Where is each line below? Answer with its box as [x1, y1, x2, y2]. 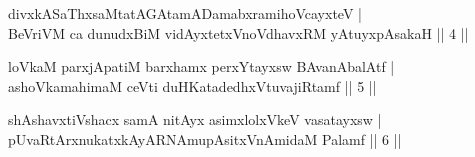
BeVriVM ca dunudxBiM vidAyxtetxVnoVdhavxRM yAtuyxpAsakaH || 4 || [8, 22, 469, 43]
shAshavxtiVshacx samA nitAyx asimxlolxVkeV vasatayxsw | [8, 109, 382, 130]
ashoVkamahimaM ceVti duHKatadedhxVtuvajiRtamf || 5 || [8, 75, 377, 96]
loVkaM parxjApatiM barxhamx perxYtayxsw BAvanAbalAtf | [8, 56, 395, 77]
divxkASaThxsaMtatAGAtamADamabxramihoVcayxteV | [8, 3, 362, 23]
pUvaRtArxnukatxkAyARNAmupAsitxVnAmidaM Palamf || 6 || [8, 128, 402, 149]
